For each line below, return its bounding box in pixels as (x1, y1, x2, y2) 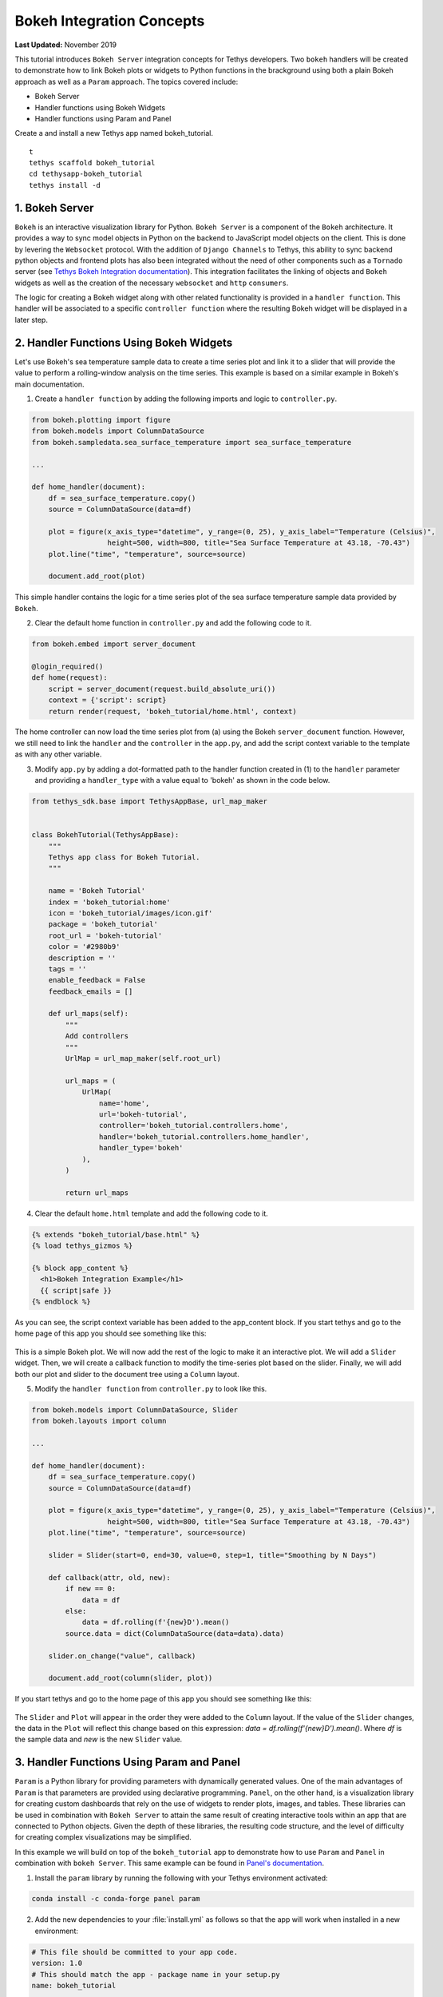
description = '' (48, 953, 117, 963)
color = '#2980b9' (48, 943, 121, 951)
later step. (14, 315, 48, 324)
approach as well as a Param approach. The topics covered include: (14, 77, 239, 86)
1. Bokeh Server (14, 200, 94, 215)
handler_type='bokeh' (98, 1143, 184, 1153)
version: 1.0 (31, 1959, 83, 1968)
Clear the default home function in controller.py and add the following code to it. (34, 618, 312, 628)
